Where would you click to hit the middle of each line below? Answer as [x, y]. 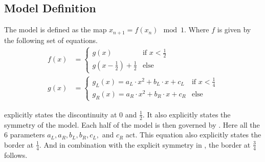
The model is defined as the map [56, 29]
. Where [196, 29]
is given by [234, 29]
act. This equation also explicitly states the [193, 135]
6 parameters [25, 135]
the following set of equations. [51, 40]
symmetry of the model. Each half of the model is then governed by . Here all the [132, 124]
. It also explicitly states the [186, 114]
